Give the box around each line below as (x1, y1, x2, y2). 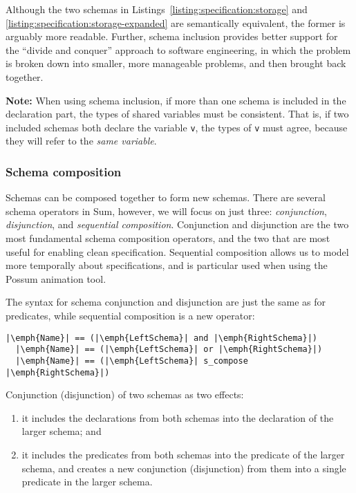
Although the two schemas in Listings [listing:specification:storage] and (6, 2, 308, 16)
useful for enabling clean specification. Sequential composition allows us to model (6, 244, 349, 259)
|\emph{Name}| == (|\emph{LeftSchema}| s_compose (15, 355, 248, 366)
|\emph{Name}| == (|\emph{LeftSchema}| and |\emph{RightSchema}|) (6, 333, 318, 343)
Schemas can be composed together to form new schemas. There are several (6, 190, 326, 205)
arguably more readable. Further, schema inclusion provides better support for (6, 29, 338, 44)
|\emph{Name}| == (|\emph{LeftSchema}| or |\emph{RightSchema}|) (15, 344, 323, 355)
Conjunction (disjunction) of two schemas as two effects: (6, 387, 244, 402)
